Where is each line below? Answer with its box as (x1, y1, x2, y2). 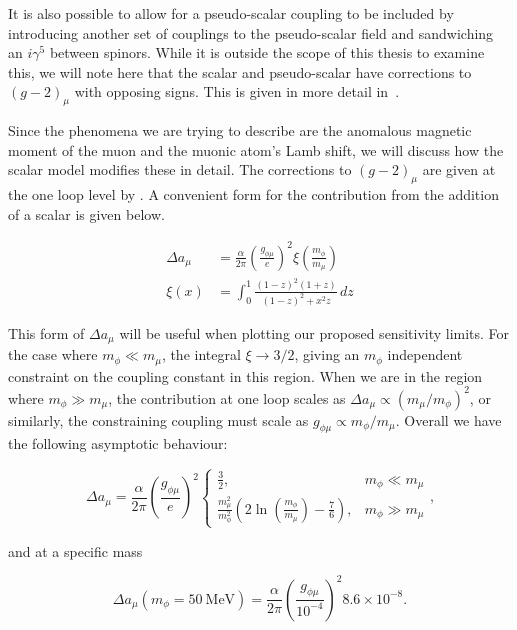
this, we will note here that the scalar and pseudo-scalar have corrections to (8, 61, 472, 82)
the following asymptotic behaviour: (8, 433, 228, 454)
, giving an (294, 344, 360, 365)
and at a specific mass (8, 540, 143, 561)
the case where (8, 344, 98, 365)
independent (387, 344, 463, 365)
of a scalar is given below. (8, 203, 165, 224)
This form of (8, 322, 85, 343)
